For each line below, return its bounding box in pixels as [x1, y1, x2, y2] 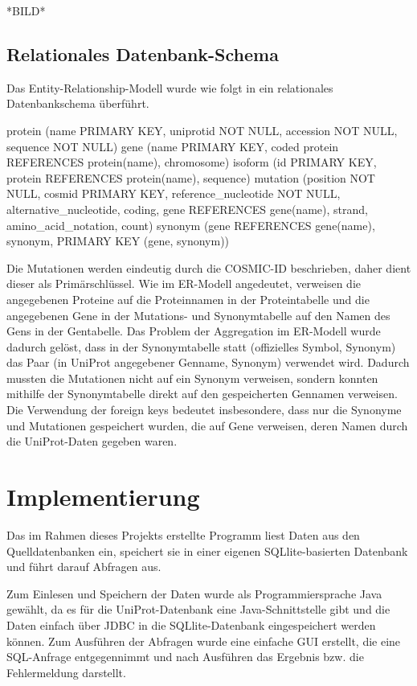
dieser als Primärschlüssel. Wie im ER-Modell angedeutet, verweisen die [6, 275, 361, 292]
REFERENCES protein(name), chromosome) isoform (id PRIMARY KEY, [6, 154, 377, 170]
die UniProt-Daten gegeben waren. [6, 433, 178, 450]
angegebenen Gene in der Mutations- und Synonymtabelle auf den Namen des [6, 306, 390, 323]
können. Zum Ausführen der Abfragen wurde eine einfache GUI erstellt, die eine [6, 632, 401, 649]
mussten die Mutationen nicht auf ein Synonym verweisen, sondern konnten [6, 369, 378, 386]
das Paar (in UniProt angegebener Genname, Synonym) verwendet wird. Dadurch [6, 354, 410, 371]
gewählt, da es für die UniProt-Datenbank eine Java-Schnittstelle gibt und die [6, 601, 390, 618]
